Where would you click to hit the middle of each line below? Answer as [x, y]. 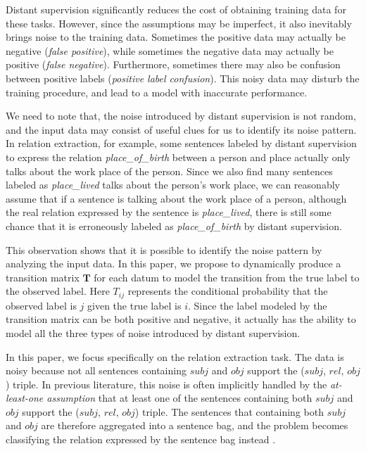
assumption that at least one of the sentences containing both [179, 398]
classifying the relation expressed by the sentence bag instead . [141, 439]
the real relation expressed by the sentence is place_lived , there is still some [169, 212]
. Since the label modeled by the [258, 305]
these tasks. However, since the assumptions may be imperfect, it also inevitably [179, 23]
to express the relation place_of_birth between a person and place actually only [178, 157]
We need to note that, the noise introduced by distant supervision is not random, [181, 116]
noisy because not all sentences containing [96, 370]
